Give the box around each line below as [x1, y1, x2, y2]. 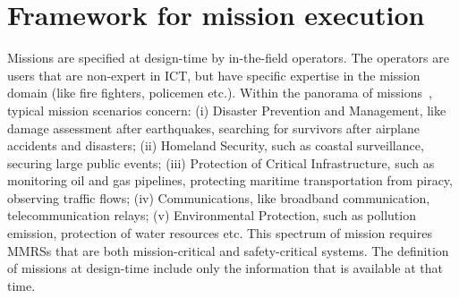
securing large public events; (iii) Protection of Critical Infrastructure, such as [7, 153, 435, 172]
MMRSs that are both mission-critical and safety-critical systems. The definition [7, 241, 449, 260]
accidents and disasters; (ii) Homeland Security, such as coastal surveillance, [7, 136, 424, 155]
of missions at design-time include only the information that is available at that [7, 259, 443, 277]
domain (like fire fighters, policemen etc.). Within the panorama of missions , [7, 83, 432, 102]
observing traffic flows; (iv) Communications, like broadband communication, [7, 188, 430, 207]
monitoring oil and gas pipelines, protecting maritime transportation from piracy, [7, 171, 453, 190]
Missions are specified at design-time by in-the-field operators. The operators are [7, 48, 449, 67]
